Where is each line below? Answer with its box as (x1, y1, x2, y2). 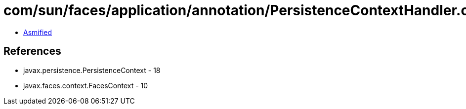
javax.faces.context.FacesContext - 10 (23, 81, 148, 90)
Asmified (23, 28, 52, 36)
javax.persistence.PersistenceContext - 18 (23, 66, 161, 74)
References (3, 45, 61, 58)
